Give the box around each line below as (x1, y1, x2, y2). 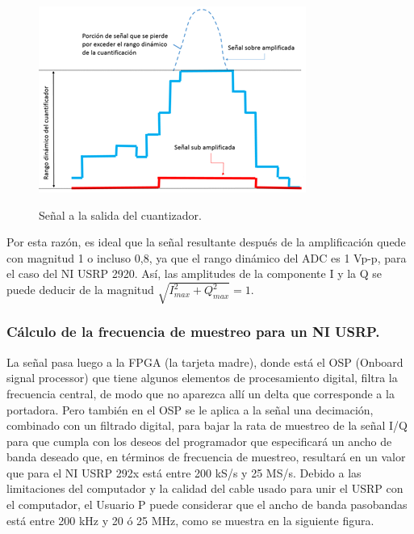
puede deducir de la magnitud (6, 281, 154, 298)
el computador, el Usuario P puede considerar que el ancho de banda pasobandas (6, 496, 408, 513)
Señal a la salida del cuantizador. (39, 206, 202, 223)
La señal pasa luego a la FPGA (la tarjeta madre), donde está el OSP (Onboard (6, 353, 404, 370)
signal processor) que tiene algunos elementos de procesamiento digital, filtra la (6, 369, 398, 386)
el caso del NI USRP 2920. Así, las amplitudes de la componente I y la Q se (6, 265, 383, 282)
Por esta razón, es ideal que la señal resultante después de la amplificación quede (6, 233, 406, 250)
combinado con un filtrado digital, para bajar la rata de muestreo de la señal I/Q (6, 417, 408, 434)
